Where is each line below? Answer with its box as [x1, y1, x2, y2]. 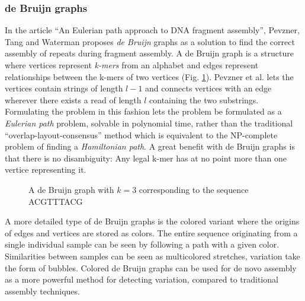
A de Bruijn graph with [28, 183, 114, 195]
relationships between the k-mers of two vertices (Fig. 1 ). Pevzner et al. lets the [5, 70, 294, 83]
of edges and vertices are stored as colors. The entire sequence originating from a [5, 226, 298, 239]
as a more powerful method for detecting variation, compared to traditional [5, 273, 278, 286]
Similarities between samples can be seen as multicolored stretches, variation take [5, 249, 300, 262]
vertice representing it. [5, 163, 86, 176]
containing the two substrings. [149, 93, 259, 106]
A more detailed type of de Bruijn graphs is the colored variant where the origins [5, 215, 300, 227]
